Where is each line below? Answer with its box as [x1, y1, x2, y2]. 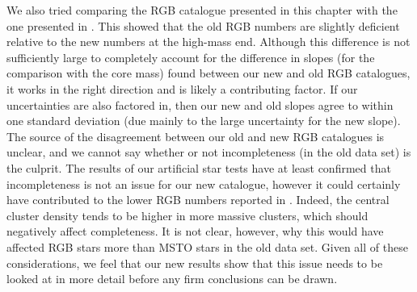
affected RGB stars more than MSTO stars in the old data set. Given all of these [6, 238, 408, 255]
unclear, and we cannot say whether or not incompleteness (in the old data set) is [6, 144, 411, 161]
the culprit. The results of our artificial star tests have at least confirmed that [6, 159, 391, 176]
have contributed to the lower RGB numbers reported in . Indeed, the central [6, 191, 390, 208]
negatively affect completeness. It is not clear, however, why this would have [6, 223, 384, 240]
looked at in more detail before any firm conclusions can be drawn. [6, 270, 338, 287]
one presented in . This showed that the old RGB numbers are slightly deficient [6, 17, 400, 34]
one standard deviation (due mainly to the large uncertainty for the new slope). [6, 112, 401, 129]
